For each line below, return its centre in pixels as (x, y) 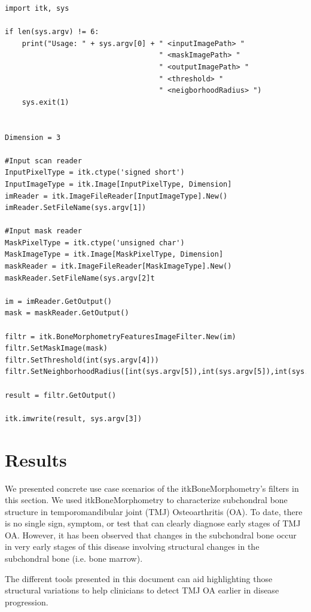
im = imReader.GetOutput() (58, 301)
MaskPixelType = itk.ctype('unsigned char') (95, 243)
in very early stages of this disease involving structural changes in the (132, 546)
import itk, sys (37, 8)
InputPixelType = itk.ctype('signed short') (95, 173)
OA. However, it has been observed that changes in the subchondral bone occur (151, 535)
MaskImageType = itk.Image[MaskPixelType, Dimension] (114, 255)
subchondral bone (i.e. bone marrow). (74, 558)
